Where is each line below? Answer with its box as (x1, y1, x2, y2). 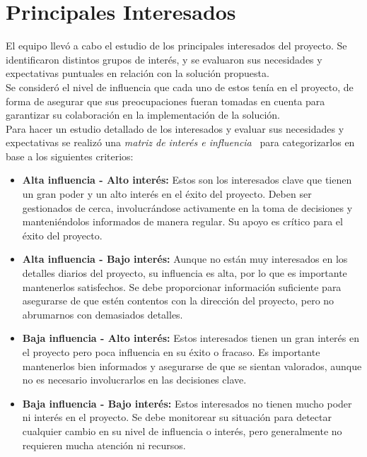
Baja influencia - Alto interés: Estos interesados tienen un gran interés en (22, 331, 359, 345)
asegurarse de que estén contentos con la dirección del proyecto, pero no (22, 293, 334, 308)
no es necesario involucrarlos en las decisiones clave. (22, 372, 247, 387)
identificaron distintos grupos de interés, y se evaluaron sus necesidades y (6, 52, 322, 66)
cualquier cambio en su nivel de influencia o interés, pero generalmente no (22, 423, 342, 438)
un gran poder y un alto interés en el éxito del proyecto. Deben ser (22, 186, 312, 201)
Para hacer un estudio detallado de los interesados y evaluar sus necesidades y (6, 121, 344, 136)
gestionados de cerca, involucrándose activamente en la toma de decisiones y (22, 200, 353, 215)
